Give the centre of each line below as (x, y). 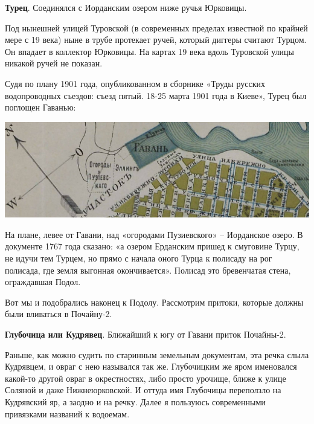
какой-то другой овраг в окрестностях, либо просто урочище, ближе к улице (146, 378)
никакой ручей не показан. (54, 63)
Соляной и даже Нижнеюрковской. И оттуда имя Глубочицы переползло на (143, 390)
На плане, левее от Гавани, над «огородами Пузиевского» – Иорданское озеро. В (154, 234)
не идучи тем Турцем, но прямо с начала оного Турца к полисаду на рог (139, 258)
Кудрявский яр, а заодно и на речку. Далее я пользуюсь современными (135, 401)
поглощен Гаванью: (40, 107)
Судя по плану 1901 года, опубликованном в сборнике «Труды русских (135, 83)
